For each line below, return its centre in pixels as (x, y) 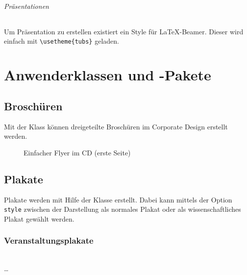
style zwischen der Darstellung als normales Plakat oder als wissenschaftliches (123, 209)
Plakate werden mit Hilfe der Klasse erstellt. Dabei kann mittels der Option (118, 199)
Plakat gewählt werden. (39, 218)
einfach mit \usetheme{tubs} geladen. (62, 41)
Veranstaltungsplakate (49, 240)
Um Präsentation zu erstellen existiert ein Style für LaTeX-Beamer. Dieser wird (124, 31)
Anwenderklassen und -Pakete (108, 75)
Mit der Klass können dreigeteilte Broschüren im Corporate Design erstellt (116, 126)
